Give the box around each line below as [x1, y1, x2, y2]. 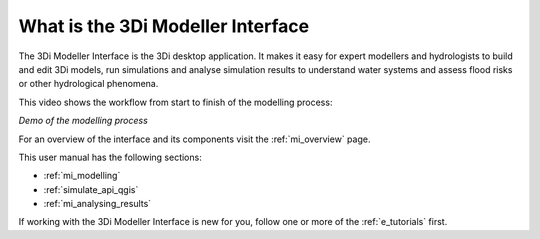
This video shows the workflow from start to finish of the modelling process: [18, 96, 333, 108]
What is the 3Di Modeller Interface [18, 15, 310, 37]
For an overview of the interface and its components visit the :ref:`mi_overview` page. [18, 133, 371, 145]
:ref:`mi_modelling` [43, 170, 121, 182]
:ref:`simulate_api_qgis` [43, 183, 139, 195]
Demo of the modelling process [18, 115, 149, 127]
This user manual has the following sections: [18, 151, 202, 163]
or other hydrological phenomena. [18, 78, 159, 90]
